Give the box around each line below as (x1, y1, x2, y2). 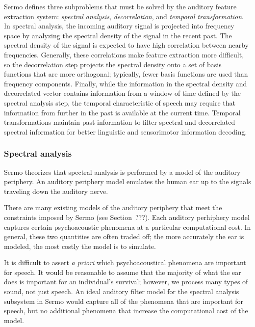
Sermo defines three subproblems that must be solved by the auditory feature (4, 1, 237, 11)
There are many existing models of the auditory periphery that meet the (4, 202, 222, 213)
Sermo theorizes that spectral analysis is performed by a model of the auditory (4, 166, 241, 177)
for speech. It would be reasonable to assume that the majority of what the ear (4, 267, 241, 277)
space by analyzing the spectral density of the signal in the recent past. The (4, 30, 232, 40)
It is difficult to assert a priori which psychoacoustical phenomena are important (4, 257, 246, 268)
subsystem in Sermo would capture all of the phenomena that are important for (4, 296, 244, 306)
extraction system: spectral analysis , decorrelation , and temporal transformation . (4, 11, 244, 21)
